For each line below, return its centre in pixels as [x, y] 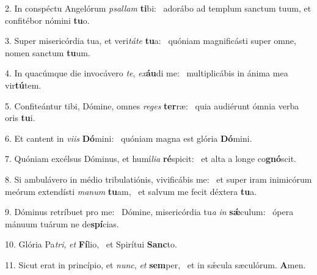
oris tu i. [20, 118]
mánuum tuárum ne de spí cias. [62, 223]
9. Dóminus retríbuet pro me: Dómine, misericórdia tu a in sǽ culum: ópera [149, 212]
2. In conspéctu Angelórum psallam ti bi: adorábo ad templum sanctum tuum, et [158, 8]
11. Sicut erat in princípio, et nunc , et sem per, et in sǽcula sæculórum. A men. [155, 264]
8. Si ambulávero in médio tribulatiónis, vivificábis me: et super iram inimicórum [158, 179]
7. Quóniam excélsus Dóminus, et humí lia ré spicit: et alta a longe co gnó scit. [151, 159]
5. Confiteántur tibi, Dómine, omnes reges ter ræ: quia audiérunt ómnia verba [152, 105]
